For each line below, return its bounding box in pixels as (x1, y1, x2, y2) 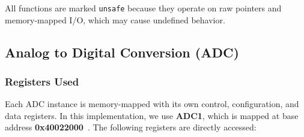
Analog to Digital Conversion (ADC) (5, 42, 239, 61)
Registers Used (5, 74, 79, 89)
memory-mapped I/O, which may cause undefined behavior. (5, 13, 225, 26)
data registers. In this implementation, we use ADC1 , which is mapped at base (5, 109, 299, 121)
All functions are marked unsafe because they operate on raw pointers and (5, 2, 282, 14)
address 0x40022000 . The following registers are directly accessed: (5, 121, 257, 133)
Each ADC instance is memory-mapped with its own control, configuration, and (5, 98, 299, 110)
